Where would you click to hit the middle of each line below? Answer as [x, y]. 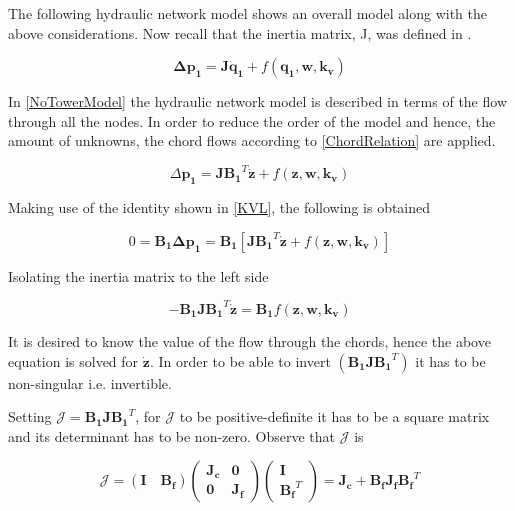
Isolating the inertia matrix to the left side [138, 275]
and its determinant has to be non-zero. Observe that [172, 435]
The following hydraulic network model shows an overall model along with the [247, 13]
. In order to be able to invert [240, 360]
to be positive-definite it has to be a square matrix [334, 416]
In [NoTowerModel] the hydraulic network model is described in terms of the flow [257, 101]
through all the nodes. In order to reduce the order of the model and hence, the [252, 120]
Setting [30, 416]
